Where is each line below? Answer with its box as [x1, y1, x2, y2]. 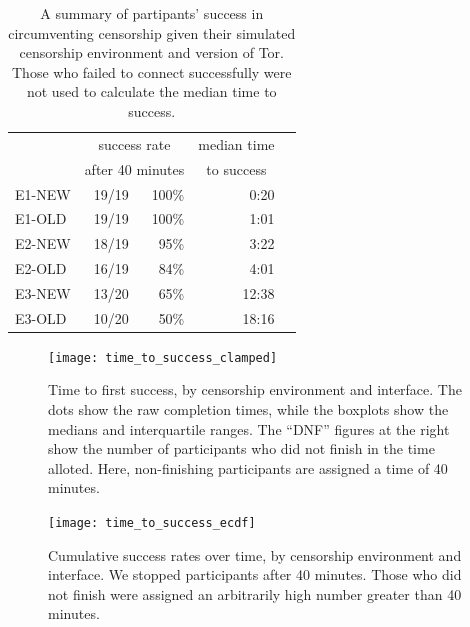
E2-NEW [15, 233, 71, 254]
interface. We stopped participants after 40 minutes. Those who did [48, 564, 462, 585]
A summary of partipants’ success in [40, 3, 264, 23]
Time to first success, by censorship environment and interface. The [48, 379, 462, 400]
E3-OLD [15, 307, 67, 328]
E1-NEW [15, 183, 71, 204]
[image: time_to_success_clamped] [48, 350, 278, 365]
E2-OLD [15, 258, 67, 279]
